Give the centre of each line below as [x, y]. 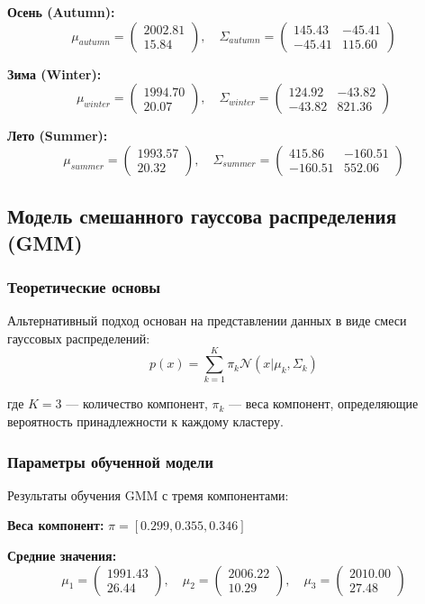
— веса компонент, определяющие [324, 403]
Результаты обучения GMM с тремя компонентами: [148, 494]
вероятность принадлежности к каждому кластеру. [145, 421]
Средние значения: [62, 556]
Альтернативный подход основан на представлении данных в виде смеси [207, 320]
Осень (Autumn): [61, 12]
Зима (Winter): [54, 73]
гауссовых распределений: [79, 338]
